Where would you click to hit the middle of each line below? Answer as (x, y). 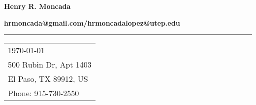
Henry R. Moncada (37, 6)
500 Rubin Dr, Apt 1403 (50, 65)
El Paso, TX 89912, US (48, 79)
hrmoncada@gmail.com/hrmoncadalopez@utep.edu (92, 22)
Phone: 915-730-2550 (44, 93)
